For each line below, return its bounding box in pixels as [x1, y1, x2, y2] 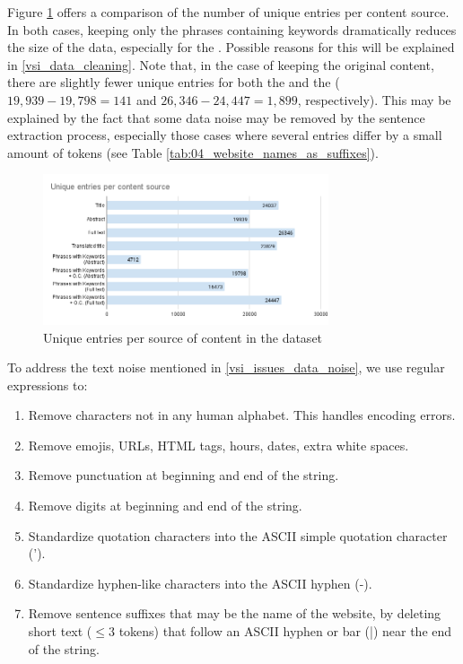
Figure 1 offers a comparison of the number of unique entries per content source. [7, 3, 450, 21]
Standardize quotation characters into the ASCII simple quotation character [28, 526, 448, 545]
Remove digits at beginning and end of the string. [28, 496, 302, 515]
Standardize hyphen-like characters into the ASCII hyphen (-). [28, 573, 372, 592]
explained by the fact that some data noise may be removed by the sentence [7, 108, 425, 127]
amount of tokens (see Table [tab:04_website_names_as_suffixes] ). [7, 143, 379, 162]
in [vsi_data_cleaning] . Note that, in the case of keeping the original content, [7, 55, 434, 74]
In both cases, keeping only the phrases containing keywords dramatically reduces [7, 20, 457, 39]
